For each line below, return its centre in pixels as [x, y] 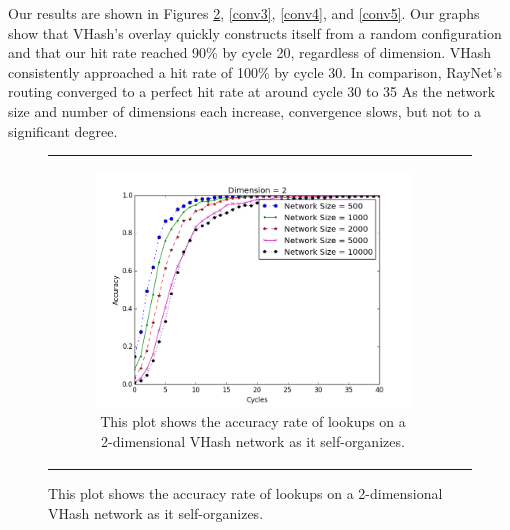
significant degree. [63, 130]
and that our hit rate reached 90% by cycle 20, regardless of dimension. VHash [250, 52]
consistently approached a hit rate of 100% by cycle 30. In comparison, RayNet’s [255, 71]
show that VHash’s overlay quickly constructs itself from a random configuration [255, 32]
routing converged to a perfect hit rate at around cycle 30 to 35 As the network [252, 91]
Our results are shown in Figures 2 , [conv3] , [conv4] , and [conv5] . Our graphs [244, 13]
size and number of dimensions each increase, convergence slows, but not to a [245, 110]
